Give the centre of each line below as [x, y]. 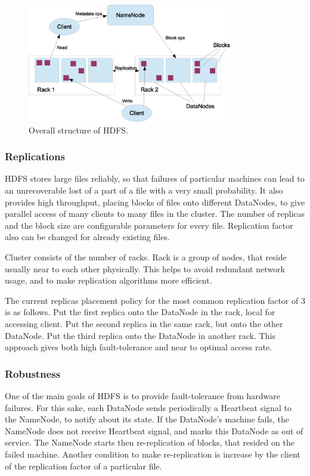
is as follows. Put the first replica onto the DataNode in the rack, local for [140, 312]
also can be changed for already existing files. [87, 237]
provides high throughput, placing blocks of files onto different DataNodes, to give [155, 202]
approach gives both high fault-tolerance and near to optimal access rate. [138, 347]
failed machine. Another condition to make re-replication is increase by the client [153, 454]
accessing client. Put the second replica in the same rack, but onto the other [144, 324]
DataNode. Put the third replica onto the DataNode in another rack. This [140, 335]
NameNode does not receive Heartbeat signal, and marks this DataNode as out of [154, 430]
